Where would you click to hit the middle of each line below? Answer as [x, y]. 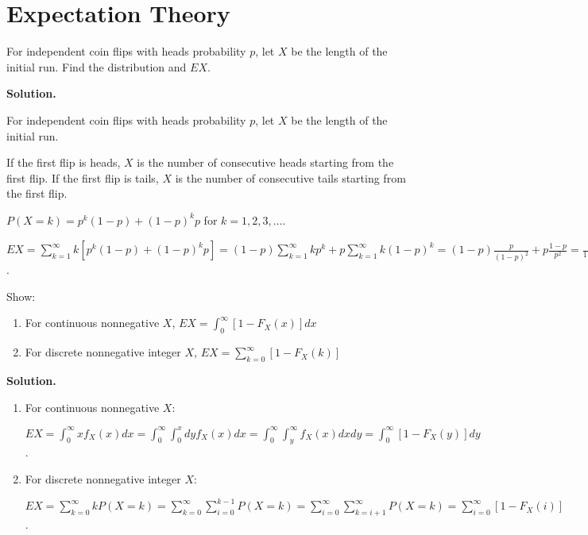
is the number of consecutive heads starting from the [265, 162]
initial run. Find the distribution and [97, 66]
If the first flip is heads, [64, 162]
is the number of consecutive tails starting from [290, 177]
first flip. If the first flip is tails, [83, 177]
